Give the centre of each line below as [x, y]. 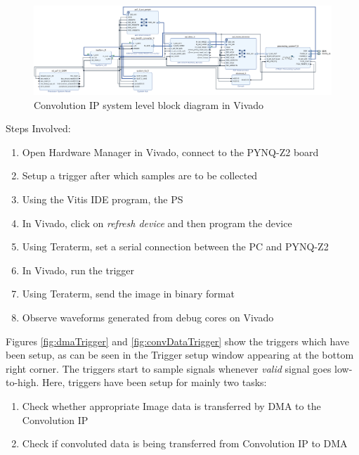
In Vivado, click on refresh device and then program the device [157, 223]
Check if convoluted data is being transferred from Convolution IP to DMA [185, 443]
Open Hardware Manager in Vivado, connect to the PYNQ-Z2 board [170, 152]
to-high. [22, 382]
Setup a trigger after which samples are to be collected [140, 175]
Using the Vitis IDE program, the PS [103, 199]
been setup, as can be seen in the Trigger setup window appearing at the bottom [180, 355]
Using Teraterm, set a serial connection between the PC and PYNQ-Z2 [175, 246]
